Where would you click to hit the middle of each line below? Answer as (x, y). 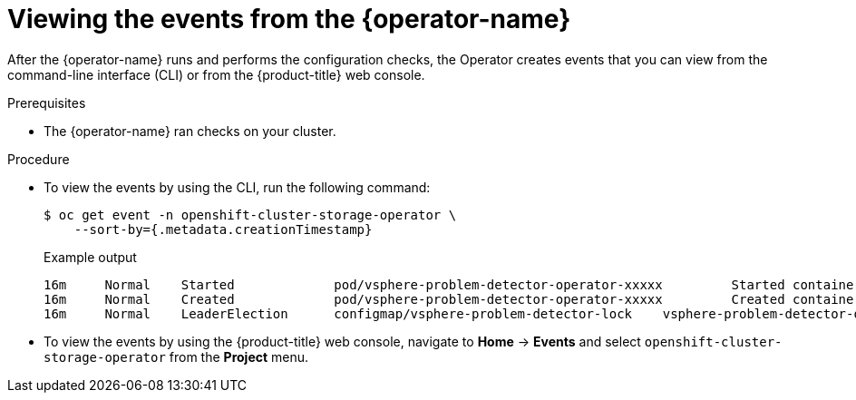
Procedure (39, 159)
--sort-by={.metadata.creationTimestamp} (223, 229)
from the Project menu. (239, 356)
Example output (90, 257)
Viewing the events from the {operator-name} (289, 19)
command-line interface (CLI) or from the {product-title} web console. (216, 74)
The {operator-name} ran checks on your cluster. (190, 131)
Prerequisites (47, 102)
